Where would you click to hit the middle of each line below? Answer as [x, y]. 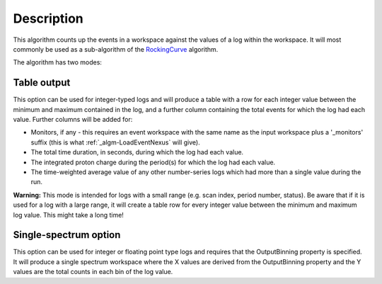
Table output [42, 83]
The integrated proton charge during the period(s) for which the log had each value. [153, 162]
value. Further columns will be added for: [73, 120]
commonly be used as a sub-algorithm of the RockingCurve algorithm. [116, 49]
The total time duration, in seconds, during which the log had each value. [137, 152]
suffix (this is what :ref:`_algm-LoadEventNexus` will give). [116, 142]
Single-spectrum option [67, 235]
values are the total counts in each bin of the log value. [93, 272]
